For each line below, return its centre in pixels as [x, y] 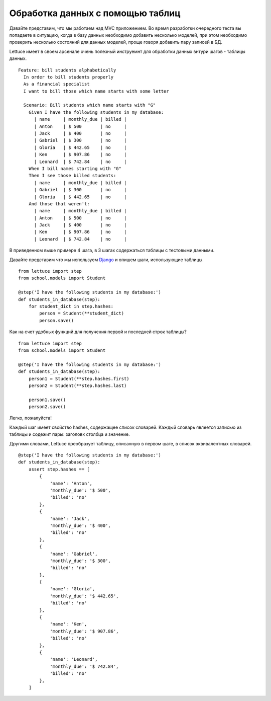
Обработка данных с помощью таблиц [95, 13]
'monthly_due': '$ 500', [81, 490]
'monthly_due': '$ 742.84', [84, 666]
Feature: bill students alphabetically [67, 70]
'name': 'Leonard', [74, 659]
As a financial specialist [56, 84]
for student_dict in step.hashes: [71, 306]
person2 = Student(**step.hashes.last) [78, 385]
